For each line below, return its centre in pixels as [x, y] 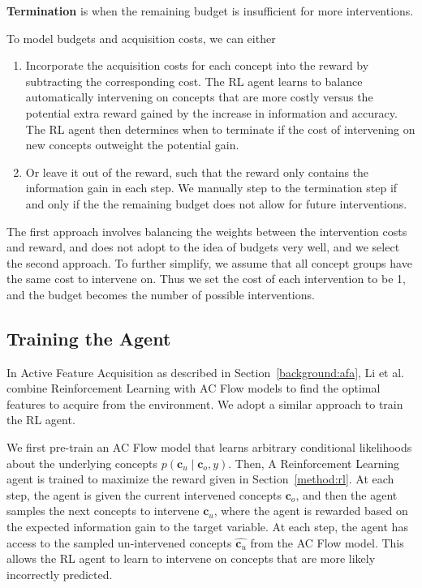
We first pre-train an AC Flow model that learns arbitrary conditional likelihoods [209, 447]
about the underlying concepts [82, 463]
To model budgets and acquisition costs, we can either [141, 38]
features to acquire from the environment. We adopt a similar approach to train [205, 403]
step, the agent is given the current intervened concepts [144, 494]
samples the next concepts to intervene [103, 511]
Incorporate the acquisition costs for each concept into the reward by [197, 65]
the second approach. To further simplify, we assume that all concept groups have [209, 262]
